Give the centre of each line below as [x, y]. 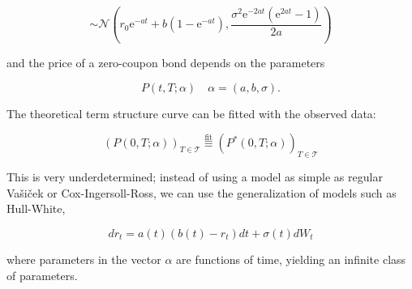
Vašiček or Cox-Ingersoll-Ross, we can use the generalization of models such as [202, 192]
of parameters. [42, 275]
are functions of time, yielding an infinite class [291, 259]
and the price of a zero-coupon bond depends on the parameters [166, 62]
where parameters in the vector [84, 259]
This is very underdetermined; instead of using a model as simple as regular [195, 177]
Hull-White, [36, 208]
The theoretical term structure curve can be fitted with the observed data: [191, 113]
